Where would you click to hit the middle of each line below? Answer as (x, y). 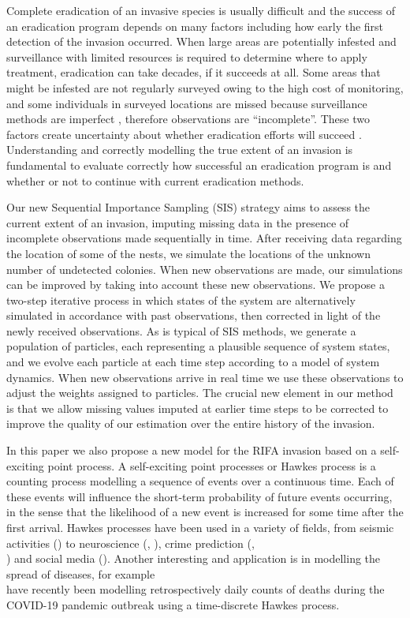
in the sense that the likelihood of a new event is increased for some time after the (205, 512)
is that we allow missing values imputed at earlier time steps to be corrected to (198, 408)
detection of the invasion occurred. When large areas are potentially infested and (201, 41)
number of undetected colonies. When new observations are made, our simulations (205, 269)
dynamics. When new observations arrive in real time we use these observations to (205, 377)
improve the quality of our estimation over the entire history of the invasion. (191, 423)
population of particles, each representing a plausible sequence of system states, (198, 346)
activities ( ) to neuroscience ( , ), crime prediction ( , (130, 543)
